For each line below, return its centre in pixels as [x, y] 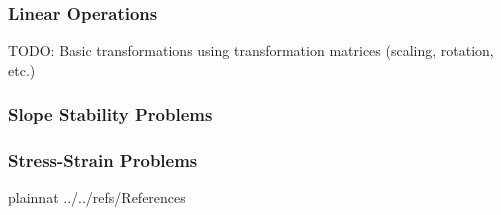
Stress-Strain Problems [103, 160]
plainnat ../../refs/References [97, 197]
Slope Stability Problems [110, 114]
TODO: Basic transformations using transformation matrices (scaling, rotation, [251, 50]
